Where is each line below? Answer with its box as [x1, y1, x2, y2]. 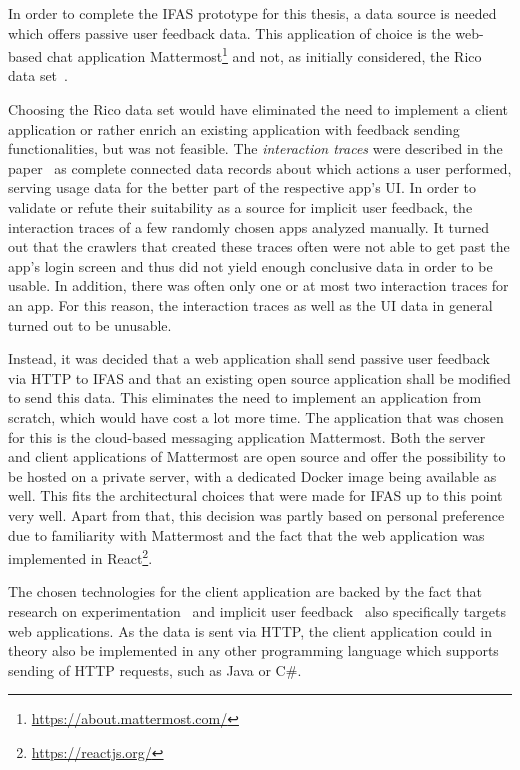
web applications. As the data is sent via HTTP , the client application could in [8, 620, 492, 641]
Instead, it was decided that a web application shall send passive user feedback [8, 348, 490, 369]
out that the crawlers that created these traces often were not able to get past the [8, 236, 510, 257]
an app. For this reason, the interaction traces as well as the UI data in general [8, 294, 493, 315]
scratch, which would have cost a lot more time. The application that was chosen [8, 406, 504, 427]
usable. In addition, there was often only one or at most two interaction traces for [8, 275, 509, 296]
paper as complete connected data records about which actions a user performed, [8, 157, 512, 178]
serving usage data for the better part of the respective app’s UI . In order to [8, 177, 477, 198]
